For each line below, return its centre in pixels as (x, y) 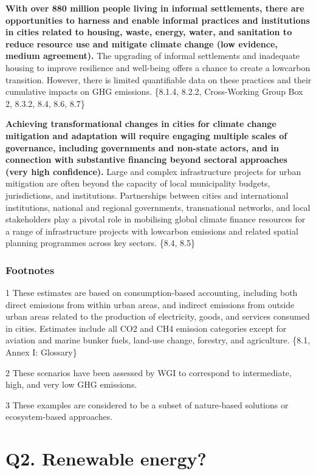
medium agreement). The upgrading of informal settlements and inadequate (153, 56)
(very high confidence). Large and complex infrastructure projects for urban (153, 171)
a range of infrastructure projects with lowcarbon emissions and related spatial (152, 231)
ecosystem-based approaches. (59, 417)
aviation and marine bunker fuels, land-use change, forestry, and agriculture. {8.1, (158, 340)
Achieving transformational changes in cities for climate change (141, 124)
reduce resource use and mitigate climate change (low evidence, (142, 43)
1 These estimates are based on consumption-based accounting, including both (152, 293)
